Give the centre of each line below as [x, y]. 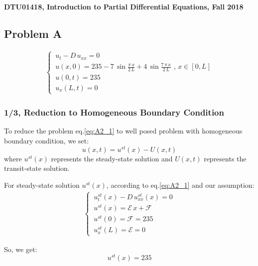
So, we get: [21, 249]
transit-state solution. [37, 168]
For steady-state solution [42, 185]
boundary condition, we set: [47, 141]
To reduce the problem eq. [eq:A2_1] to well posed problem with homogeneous [123, 131]
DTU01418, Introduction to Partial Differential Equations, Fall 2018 [124, 6]
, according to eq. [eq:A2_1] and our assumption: [180, 185]
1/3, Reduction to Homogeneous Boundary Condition [114, 112]
